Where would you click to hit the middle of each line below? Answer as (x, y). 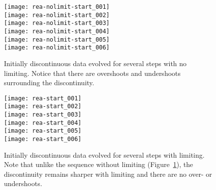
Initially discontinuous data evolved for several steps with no (95, 63)
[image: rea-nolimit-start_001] (57, 7)
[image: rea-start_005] (43, 131)
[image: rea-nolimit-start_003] (57, 23)
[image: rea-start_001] (43, 98)
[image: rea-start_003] (43, 115)
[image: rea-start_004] (43, 123)
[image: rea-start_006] (43, 139)
